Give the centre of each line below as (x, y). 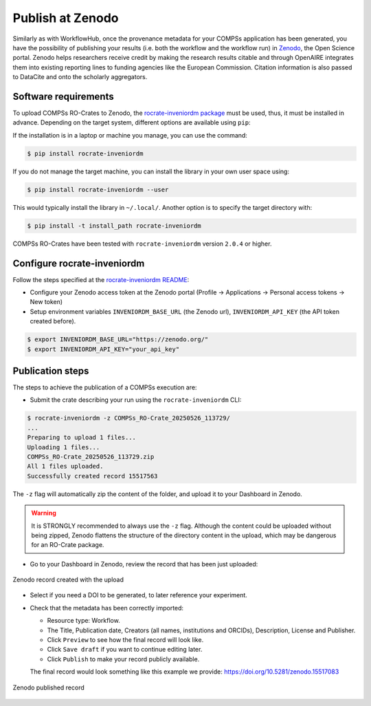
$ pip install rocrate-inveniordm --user (98, 190)
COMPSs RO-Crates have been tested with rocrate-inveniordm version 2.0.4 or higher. (142, 244)
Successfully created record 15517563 (92, 476)
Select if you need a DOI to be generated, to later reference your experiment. (138, 595)
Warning (44, 513)
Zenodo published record (49, 687)
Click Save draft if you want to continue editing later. (125, 650)
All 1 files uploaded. (65, 467)
